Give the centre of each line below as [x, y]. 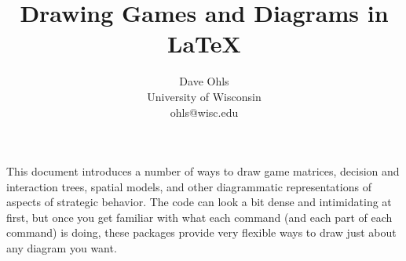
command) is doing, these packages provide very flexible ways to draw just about [201, 232]
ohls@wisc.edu [204, 112]
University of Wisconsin [204, 96]
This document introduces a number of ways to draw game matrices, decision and [203, 171]
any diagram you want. [62, 248]
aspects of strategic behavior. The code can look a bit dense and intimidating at [199, 202]
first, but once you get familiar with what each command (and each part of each [199, 217]
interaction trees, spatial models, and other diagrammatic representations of [189, 186]
